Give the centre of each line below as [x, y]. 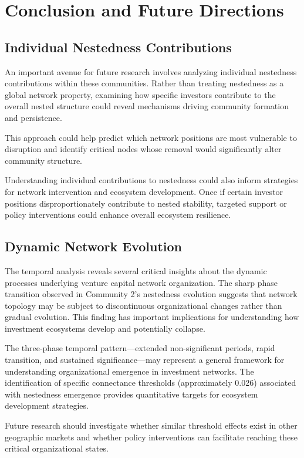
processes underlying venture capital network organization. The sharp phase [141, 282]
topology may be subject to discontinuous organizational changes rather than [143, 305]
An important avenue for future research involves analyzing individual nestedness [151, 71]
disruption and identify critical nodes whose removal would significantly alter [143, 149]
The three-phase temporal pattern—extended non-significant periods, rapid [140, 348]
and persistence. [33, 117]
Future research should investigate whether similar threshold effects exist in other [151, 425]
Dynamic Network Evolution [94, 246]
